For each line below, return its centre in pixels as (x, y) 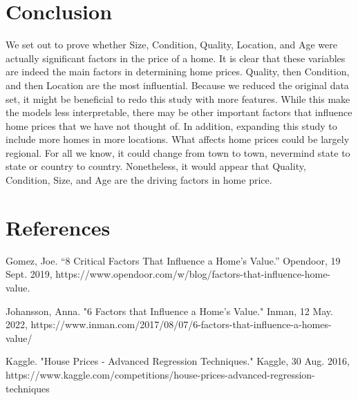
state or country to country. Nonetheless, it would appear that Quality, (156, 166)
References (58, 227)
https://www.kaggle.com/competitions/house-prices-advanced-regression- (160, 374)
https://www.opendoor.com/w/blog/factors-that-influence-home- (193, 274)
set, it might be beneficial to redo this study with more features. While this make (178, 98)
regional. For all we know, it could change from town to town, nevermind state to (178, 152)
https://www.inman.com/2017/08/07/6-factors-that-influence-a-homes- (181, 324)
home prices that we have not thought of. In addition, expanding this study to (171, 125)
